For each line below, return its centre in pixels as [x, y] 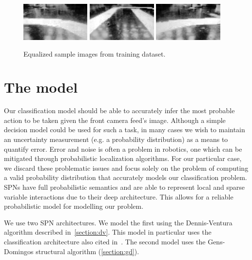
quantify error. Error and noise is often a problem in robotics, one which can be [123, 149]
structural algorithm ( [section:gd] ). [87, 251]
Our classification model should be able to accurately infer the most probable [119, 110]
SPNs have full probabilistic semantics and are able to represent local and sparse [125, 187]
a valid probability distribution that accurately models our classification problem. [126, 177]
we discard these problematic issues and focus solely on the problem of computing [126, 168]
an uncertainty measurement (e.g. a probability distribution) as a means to [116, 139]
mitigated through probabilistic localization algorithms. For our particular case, [123, 158]
